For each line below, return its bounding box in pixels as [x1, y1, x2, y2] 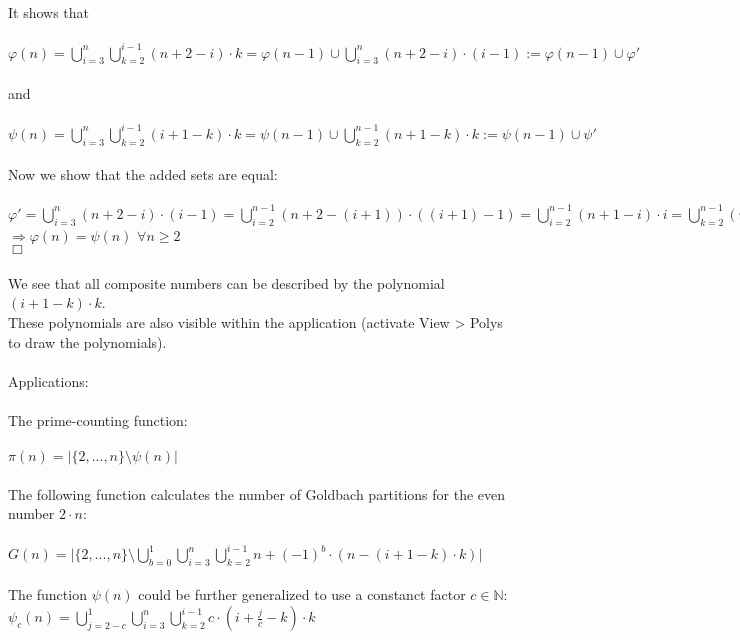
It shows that [8, 2, 90, 22]
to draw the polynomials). [8, 331, 167, 352]
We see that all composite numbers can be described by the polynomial [8, 272, 445, 293]
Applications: [8, 370, 89, 391]
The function [8, 584, 87, 605]
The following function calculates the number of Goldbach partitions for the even [8, 483, 506, 504]
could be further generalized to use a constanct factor [138, 584, 466, 605]
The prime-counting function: [8, 409, 188, 430]
